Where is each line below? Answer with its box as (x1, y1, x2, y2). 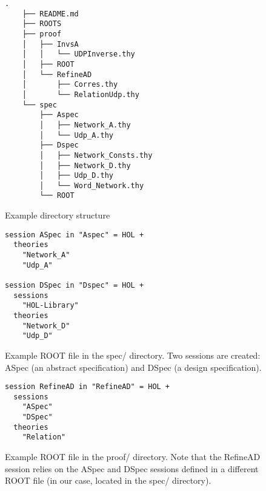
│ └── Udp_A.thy (39, 130, 113, 140)
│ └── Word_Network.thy (39, 181, 144, 190)
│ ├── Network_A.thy (39, 120, 131, 129)
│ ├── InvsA (22, 39, 79, 49)
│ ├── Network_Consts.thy (39, 151, 153, 160)
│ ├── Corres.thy (22, 80, 118, 89)
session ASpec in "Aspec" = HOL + (5, 230, 144, 239)
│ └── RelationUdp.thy (22, 90, 139, 99)
